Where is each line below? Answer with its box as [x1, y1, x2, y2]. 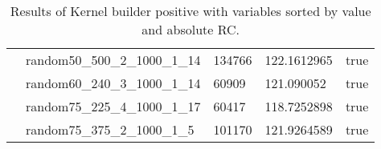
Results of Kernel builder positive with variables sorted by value [10, 2, 371, 20]
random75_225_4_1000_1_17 [26, 97, 201, 115]
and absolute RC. [141, 20, 240, 38]
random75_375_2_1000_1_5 [26, 120, 195, 139]
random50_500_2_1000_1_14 [26, 50, 201, 69]
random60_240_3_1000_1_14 [26, 74, 201, 92]
